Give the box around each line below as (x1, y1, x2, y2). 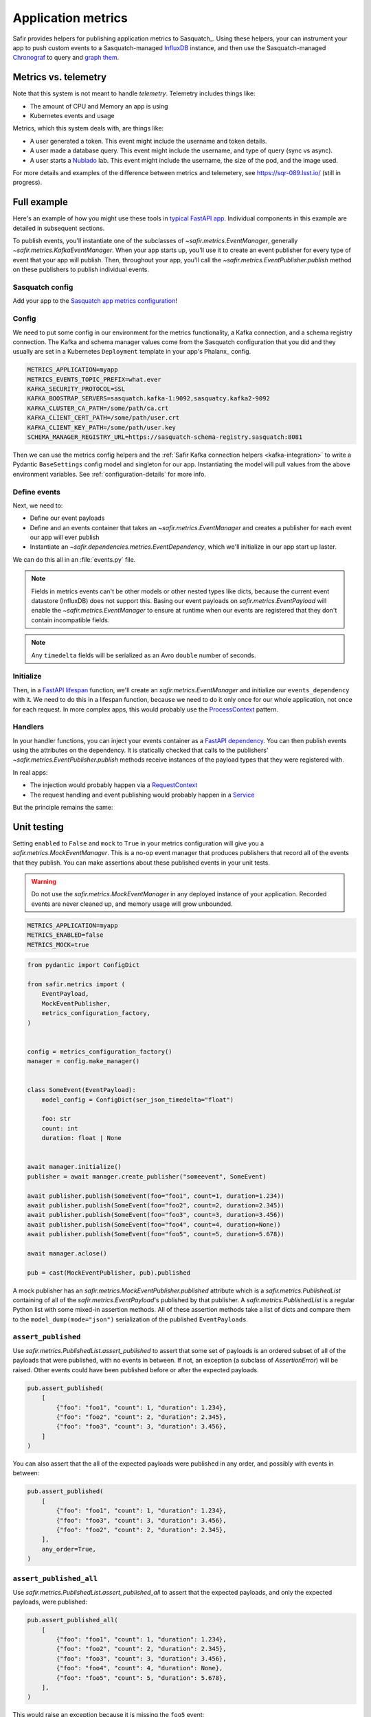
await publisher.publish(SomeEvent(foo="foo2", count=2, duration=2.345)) (27, 1201, 285, 1209)
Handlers (12, 722, 45, 731)
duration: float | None (41, 1134, 122, 1142)
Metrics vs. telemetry (12, 71, 106, 83)
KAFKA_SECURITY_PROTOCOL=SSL (27, 385, 126, 393)
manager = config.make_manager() (27, 1058, 140, 1065)
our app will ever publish (30, 533, 100, 542)
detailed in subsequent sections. (12, 224, 105, 232)
